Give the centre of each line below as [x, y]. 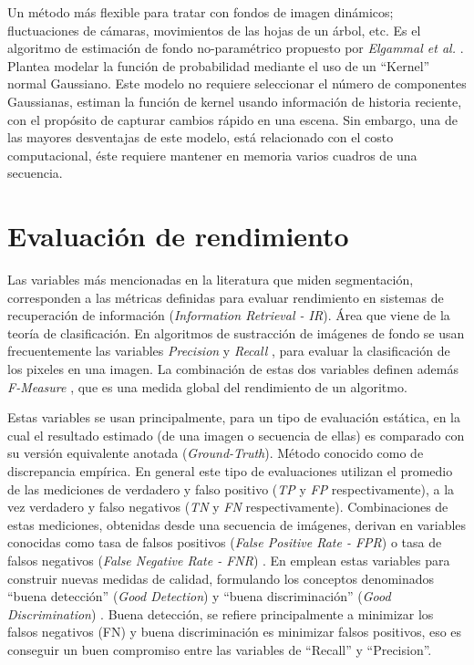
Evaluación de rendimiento [178, 236]
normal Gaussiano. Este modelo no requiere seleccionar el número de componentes [237, 83]
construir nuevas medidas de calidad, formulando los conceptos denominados [221, 578]
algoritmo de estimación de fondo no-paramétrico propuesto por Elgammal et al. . [236, 48]
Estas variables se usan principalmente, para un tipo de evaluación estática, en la [234, 417]
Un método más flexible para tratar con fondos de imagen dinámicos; [201, 12]
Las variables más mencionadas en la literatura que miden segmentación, [211, 280]
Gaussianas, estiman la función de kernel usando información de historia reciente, [235, 101]
